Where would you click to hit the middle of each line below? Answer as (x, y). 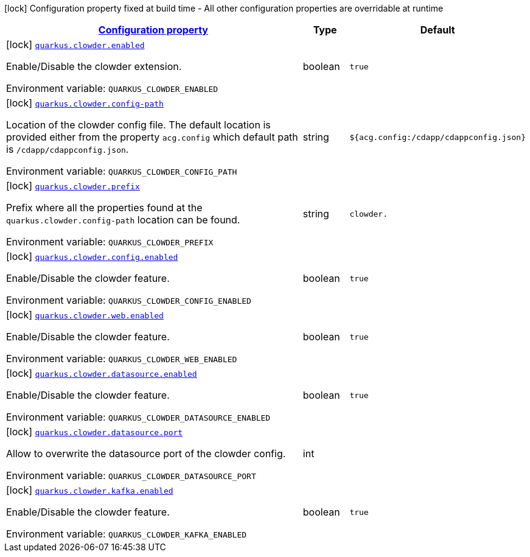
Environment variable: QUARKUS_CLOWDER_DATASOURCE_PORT (131, 475)
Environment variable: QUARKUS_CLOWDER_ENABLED (112, 88)
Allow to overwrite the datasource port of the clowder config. (146, 454)
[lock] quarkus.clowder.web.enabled (85, 315)
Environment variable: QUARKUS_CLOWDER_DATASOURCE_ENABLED (138, 417)
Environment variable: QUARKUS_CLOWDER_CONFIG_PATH (122, 171)
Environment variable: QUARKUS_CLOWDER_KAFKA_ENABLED (127, 534)
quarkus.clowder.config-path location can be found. (123, 220)
